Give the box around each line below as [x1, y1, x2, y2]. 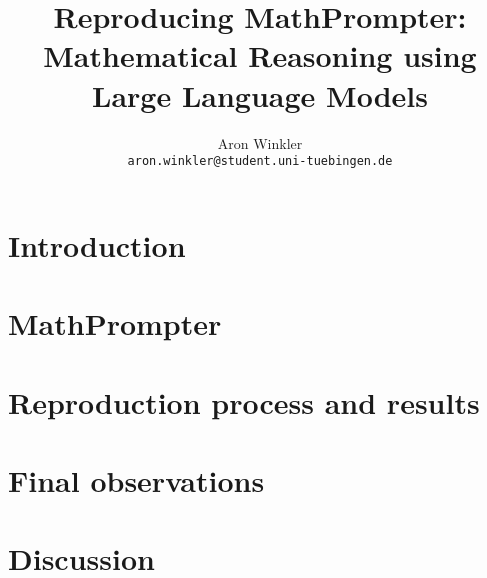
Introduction [8, 224, 186, 265]
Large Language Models [92, 74, 428, 115]
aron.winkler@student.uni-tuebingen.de [127, 154, 393, 169]
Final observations [8, 459, 265, 500]
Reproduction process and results [8, 381, 480, 422]
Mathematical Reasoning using [43, 35, 477, 76]
